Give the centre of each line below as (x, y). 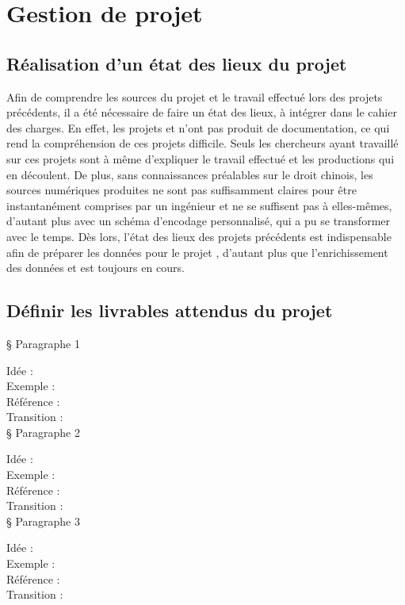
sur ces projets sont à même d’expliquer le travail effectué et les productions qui (201, 158)
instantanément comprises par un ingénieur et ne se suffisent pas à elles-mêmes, (199, 205)
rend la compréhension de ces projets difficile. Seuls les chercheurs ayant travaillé (202, 143)
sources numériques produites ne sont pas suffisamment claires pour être (181, 190)
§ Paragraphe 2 (44, 432)
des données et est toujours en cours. (96, 268)
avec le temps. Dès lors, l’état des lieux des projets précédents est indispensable (199, 236)
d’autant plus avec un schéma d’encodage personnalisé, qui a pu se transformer (199, 221)
